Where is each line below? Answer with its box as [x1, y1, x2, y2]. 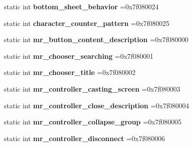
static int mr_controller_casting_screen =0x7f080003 [4, 83, 180, 94]
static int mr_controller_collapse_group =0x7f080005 [4, 117, 182, 127]
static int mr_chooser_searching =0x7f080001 [4, 50, 154, 61]
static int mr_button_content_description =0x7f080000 [4, 34, 189, 45]
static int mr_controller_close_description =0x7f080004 [4, 100, 189, 110]
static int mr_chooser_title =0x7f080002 [4, 67, 136, 77]
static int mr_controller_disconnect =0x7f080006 [4, 133, 165, 143]
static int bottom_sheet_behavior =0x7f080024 [4, 1, 159, 11]
